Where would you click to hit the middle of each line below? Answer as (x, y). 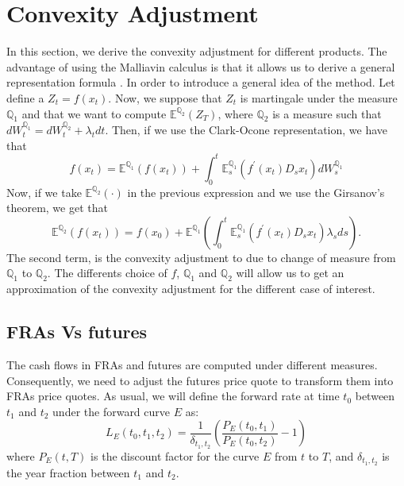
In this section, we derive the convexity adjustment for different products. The (197, 51)
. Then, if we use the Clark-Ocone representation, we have (246, 130)
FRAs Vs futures (77, 332)
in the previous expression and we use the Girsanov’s (256, 192)
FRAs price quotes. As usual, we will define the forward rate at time (173, 396)
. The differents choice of (107, 273)
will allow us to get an (290, 273)
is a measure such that (327, 113)
